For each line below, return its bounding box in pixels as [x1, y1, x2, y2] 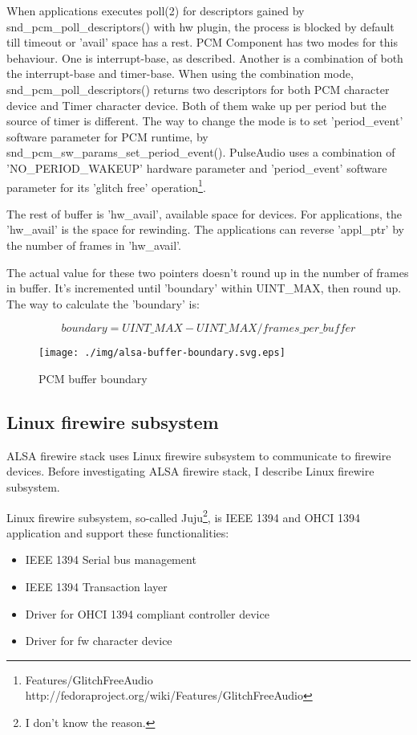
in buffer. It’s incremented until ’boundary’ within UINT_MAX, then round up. [6, 280, 402, 296]
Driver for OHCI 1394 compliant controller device [25, 605, 269, 622]
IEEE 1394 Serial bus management [25, 551, 196, 568]
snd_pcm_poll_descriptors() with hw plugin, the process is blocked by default [6, 18, 395, 35]
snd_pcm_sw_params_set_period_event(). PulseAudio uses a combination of [6, 144, 395, 161]
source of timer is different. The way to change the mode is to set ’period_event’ [6, 112, 403, 129]
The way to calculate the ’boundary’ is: [6, 295, 200, 312]
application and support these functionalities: [6, 524, 229, 541]
